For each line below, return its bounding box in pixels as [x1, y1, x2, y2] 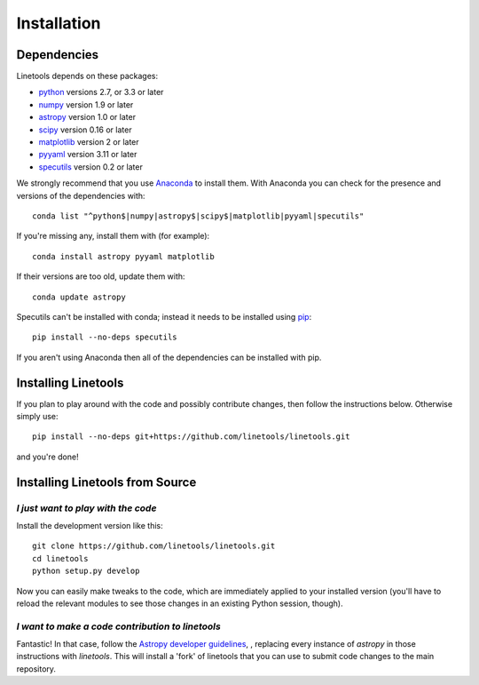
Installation [16, 13, 101, 33]
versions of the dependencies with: [16, 190, 145, 201]
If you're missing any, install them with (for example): [16, 231, 210, 242]
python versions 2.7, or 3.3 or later [38, 87, 164, 98]
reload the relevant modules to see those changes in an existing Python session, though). [16, 598, 343, 609]
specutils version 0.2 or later [38, 161, 144, 172]
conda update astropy [32, 291, 126, 302]
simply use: [16, 411, 59, 421]
